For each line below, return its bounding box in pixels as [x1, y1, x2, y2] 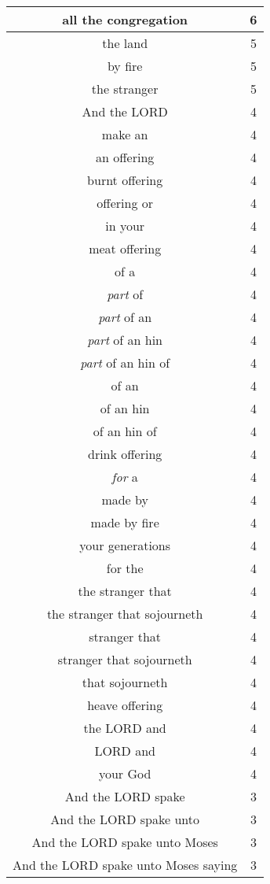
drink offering [88, 445, 162, 463]
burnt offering [87, 171, 163, 189]
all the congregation [62, 10, 188, 28]
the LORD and [83, 719, 166, 737]
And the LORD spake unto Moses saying [13, 856, 238, 874]
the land [102, 34, 148, 52]
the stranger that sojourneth [46, 605, 203, 623]
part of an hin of [80, 353, 170, 372]
